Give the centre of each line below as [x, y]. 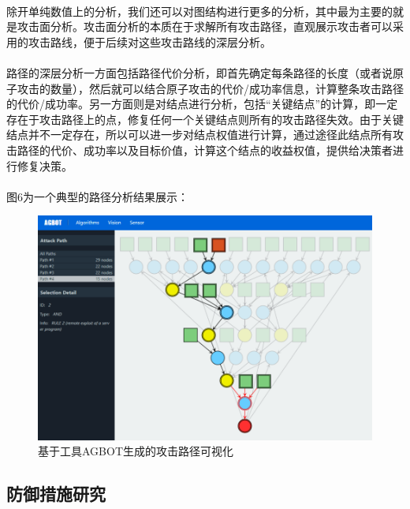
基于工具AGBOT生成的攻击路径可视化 [136, 451]
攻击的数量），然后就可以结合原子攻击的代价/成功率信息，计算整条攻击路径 [210, 88]
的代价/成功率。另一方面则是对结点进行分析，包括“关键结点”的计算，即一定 [202, 104]
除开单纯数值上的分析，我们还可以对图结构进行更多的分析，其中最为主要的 [199, 11]
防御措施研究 [56, 494]
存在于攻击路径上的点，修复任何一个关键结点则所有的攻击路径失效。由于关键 [205, 119]
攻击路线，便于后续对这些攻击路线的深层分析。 [149, 41]
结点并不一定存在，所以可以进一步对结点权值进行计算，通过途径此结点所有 [199, 135]
